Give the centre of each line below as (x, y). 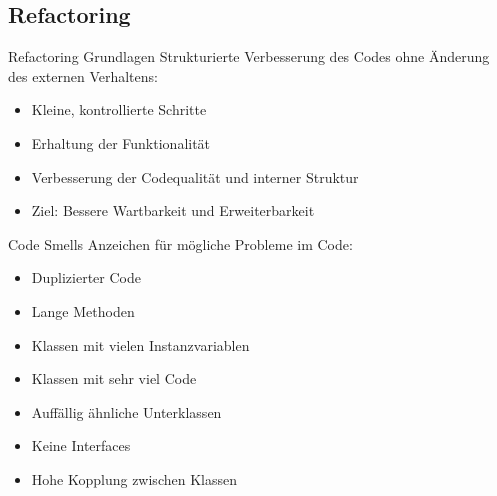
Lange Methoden (83, 310)
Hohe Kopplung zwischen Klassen (134, 478)
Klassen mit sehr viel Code (114, 378)
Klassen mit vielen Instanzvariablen (140, 344)
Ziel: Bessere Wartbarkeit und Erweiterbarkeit (173, 210)
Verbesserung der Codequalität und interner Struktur (195, 176)
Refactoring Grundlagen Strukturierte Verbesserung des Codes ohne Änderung (249, 56)
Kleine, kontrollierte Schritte (119, 109)
